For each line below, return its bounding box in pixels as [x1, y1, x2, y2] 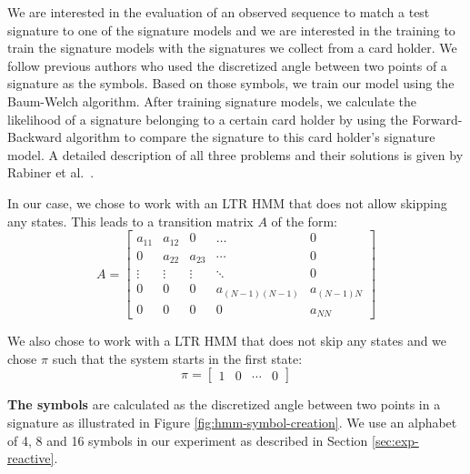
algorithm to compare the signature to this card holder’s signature [65, 127, 435, 146]
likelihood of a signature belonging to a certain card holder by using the [7, 109, 408, 128]
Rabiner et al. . [7, 163, 95, 182]
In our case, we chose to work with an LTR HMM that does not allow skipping [7, 193, 447, 212]
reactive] [7, 449, 55, 468]
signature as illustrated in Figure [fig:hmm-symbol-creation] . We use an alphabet [7, 412, 457, 431]
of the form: [271, 211, 337, 230]
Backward [7, 127, 63, 146]
